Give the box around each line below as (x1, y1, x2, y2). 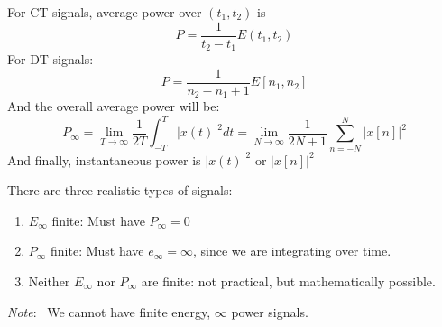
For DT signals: (7, 50, 94, 69)
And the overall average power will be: (7, 97, 220, 116)
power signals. (231, 302, 308, 321)
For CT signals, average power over (7, 3, 202, 21)
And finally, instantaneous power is (7, 150, 201, 169)
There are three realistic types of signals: (7, 181, 233, 200)
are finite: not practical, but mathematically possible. (141, 272, 436, 291)
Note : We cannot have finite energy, (7, 302, 211, 321)
